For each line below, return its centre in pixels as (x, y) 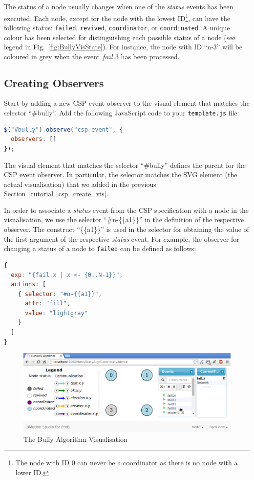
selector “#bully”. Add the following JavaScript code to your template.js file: (122, 113)
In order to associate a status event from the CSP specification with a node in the (127, 210)
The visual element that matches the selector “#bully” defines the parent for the (125, 165)
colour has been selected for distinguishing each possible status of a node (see (120, 37)
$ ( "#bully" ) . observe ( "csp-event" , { (63, 129)
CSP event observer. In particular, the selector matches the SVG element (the (121, 174)
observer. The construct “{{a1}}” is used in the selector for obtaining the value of (127, 229)
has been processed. (150, 56)
